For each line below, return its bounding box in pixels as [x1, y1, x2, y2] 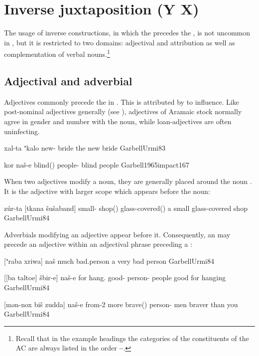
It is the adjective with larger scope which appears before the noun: [4, 185, 210, 196]
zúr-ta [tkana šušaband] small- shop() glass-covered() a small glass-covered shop [4, 202, 248, 213]
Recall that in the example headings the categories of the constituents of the [15, 333, 249, 343]
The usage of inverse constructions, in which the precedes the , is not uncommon [4, 27, 251, 38]
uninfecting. [4, 126, 40, 136]
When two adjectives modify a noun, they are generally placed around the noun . [4, 176, 252, 186]
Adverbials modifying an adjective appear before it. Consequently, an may [4, 229, 231, 239]
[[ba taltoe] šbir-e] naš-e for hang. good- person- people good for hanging [4, 272, 226, 283]
